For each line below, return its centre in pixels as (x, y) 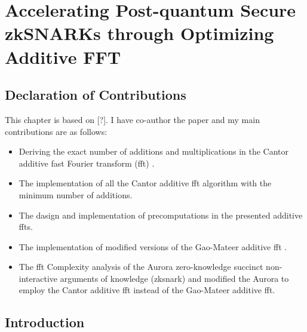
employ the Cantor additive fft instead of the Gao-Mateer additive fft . (147, 290)
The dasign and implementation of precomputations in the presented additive (161, 215)
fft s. (26, 227)
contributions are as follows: (56, 131)
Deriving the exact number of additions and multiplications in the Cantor (154, 151)
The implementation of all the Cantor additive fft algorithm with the (145, 183)
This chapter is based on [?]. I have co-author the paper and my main (132, 119)
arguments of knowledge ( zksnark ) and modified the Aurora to (174, 278)
